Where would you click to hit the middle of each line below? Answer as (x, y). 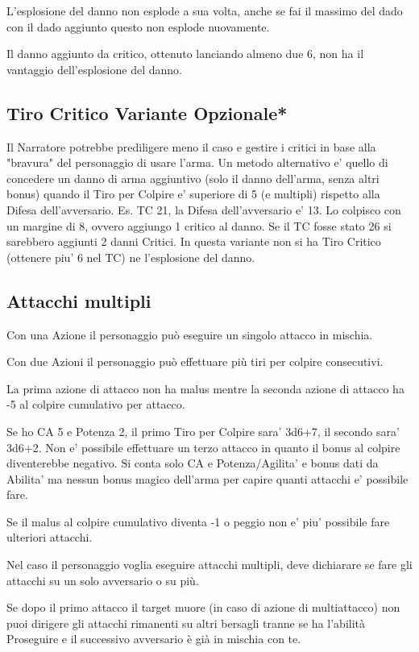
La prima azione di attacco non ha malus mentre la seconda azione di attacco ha (205, 388)
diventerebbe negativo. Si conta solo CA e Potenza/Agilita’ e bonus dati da (193, 463)
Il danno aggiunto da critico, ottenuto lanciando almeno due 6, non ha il (185, 54)
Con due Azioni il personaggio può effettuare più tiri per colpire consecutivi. (195, 361)
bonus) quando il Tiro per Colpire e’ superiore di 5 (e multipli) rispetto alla (193, 194)
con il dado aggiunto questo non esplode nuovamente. (138, 26)
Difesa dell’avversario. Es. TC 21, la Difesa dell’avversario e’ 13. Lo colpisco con (204, 209)
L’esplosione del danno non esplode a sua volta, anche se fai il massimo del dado (205, 10)
